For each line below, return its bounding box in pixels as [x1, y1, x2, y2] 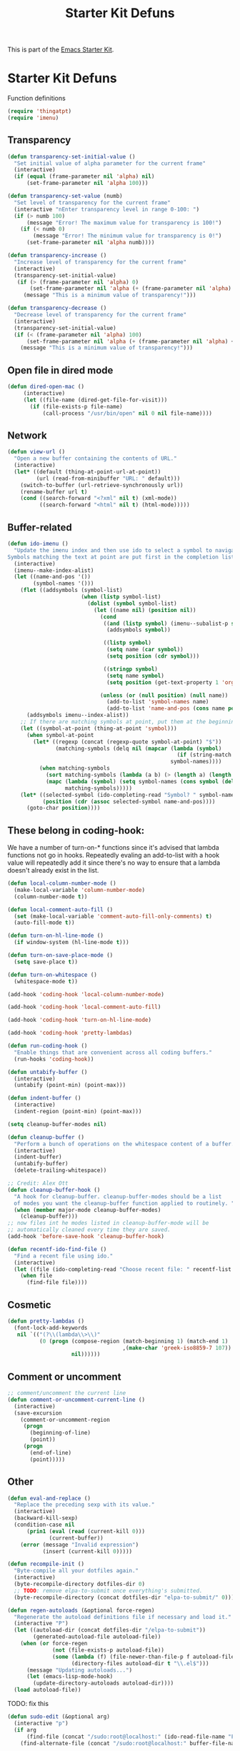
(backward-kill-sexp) [14, 1515, 79, 1522]
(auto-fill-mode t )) [14, 919, 75, 926]
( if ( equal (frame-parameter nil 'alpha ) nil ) [14, 173, 155, 180]
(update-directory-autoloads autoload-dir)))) [33, 1680, 174, 1687]
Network [7, 429, 48, 441]
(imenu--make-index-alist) [14, 566, 94, 574]
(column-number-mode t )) [14, 893, 88, 900]
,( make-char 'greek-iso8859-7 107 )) [122, 1344, 232, 1351]
